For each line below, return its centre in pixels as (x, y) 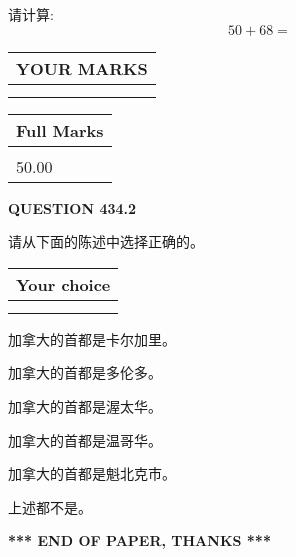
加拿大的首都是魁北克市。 (92, 473)
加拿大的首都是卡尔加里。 (92, 338)
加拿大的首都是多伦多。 (85, 372)
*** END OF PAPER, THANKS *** (139, 540)
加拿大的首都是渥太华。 (85, 405)
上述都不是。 (50, 506)
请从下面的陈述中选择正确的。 (106, 241)
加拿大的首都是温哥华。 (85, 439)
